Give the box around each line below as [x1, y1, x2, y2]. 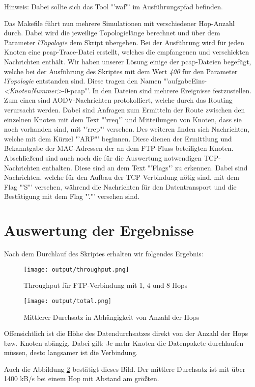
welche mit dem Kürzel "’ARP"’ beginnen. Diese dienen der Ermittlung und [4, 133, 232, 143]
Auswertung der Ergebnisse [4, 220, 194, 240]
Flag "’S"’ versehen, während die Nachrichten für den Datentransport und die [4, 181, 237, 192]
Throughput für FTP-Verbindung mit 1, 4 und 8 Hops [24, 280, 188, 290]
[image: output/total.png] [24, 297, 112, 304]
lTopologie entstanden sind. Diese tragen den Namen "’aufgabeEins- [4, 76, 207, 86]
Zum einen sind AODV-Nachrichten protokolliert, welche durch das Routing [4, 95, 233, 105]
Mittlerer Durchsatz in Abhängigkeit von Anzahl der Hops [24, 311, 199, 322]
